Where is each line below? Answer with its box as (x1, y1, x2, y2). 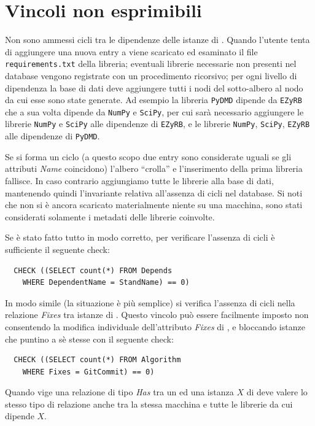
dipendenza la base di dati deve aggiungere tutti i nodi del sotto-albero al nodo (5, 81, 303, 94)
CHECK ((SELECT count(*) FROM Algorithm (14, 355, 181, 365)
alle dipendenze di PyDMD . (5, 130, 100, 142)
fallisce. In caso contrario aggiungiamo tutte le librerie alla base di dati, (5, 174, 274, 187)
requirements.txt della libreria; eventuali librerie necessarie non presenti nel (5, 57, 297, 70)
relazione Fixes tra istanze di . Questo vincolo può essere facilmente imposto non (5, 308, 309, 321)
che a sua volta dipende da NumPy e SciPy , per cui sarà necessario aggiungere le (5, 105, 304, 118)
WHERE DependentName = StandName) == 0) (22, 278, 190, 287)
